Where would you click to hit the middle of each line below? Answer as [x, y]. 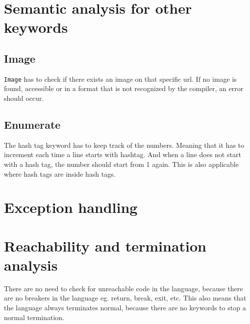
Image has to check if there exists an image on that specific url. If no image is [120, 79]
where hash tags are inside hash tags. [60, 174]
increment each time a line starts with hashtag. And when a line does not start [123, 154]
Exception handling [71, 207]
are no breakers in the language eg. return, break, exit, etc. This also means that [125, 298]
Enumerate [32, 124]
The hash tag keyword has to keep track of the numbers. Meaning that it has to [124, 145]
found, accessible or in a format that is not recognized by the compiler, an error [124, 88]
